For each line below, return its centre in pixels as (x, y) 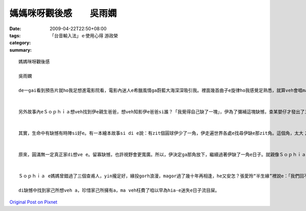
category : (20, 43)
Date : (15, 29)
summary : (21, 50)
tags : (15, 35)
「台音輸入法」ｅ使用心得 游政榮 (84, 35)
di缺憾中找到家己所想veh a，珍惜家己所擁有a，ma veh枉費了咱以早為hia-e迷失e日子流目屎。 (119, 191)
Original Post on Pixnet (33, 202)
